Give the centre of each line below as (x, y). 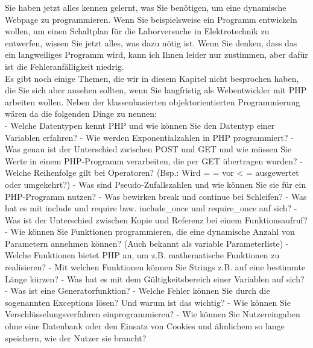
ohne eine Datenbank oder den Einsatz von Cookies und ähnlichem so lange (145, 326)
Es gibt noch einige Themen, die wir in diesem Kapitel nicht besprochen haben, (152, 78)
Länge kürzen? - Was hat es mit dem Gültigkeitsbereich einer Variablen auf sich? (155, 278)
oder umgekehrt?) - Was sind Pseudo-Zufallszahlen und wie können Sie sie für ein (156, 184)
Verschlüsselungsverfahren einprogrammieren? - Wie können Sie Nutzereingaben (153, 314)
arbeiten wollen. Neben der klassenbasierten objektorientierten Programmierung (153, 101)
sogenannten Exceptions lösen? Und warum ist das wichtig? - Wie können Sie (148, 302)
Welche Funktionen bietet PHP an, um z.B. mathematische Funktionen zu (142, 255)
